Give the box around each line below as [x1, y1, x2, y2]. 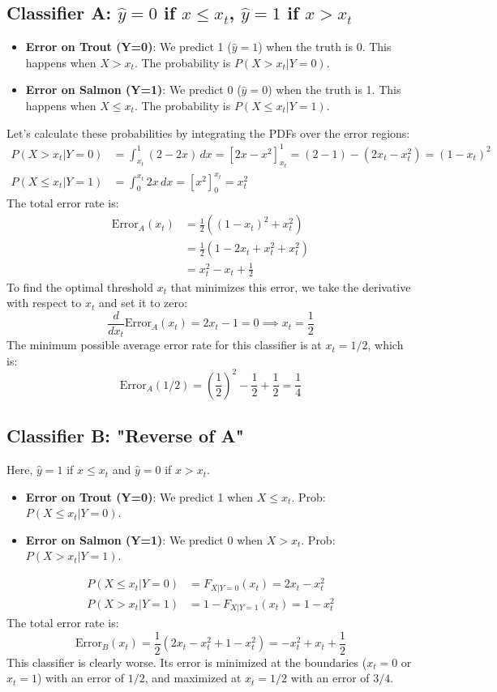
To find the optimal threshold [6, 278, 153, 295]
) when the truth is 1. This [268, 81, 401, 98]
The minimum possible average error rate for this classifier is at [6, 336, 322, 353]
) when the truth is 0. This [258, 38, 392, 55]
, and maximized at [144, 669, 242, 686]
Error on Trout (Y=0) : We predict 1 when [25, 488, 254, 505]
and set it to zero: [98, 294, 187, 311]
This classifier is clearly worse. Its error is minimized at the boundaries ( [6, 653, 367, 670]
